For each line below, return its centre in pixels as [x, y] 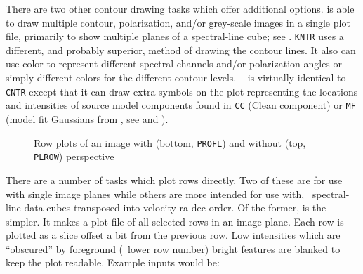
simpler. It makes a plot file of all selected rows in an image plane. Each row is [175, 221]
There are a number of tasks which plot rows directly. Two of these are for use [174, 180]
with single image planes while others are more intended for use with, [155, 194]
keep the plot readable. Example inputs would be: [113, 262]
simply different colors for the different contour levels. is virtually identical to [176, 78]
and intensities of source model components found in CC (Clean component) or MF [181, 105]
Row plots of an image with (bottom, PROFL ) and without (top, [170, 142]
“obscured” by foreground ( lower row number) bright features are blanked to [173, 248]
